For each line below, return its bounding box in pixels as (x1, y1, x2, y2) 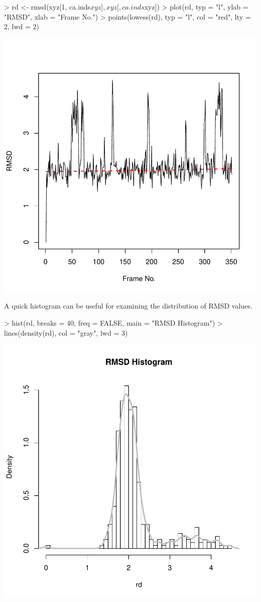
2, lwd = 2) (4, 21, 39, 32)
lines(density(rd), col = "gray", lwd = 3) (4, 327, 128, 338)
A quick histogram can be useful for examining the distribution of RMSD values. (4, 300, 252, 311)
